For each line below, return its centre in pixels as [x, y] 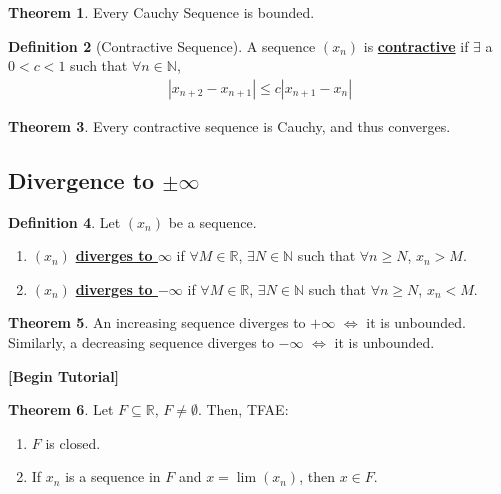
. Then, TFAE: [243, 409]
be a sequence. [212, 221]
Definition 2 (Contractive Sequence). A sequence [162, 45]
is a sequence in [113, 476]
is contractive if [416, 45]
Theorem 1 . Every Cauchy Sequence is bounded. [161, 12]
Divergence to [81, 179]
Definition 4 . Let [64, 221]
